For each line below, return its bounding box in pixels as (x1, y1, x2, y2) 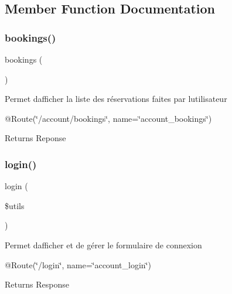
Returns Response (5, 278, 69, 290)
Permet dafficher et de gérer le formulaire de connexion (5, 238, 202, 251)
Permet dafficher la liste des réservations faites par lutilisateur (5, 93, 227, 105)
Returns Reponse (5, 132, 66, 144)
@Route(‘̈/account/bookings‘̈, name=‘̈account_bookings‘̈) (5, 112, 212, 124)
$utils (5, 199, 25, 211)
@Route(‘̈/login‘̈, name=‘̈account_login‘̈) (5, 258, 151, 271)
